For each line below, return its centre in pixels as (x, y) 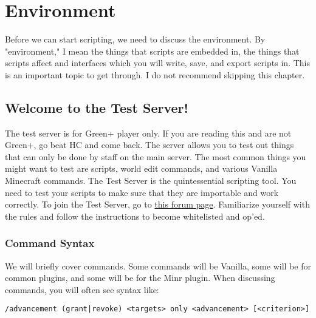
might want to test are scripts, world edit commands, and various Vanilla (141, 168)
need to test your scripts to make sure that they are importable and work (142, 192)
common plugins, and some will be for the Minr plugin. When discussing (140, 278)
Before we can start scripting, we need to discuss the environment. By (135, 39)
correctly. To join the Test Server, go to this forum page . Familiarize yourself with (157, 204)
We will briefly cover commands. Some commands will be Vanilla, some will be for (158, 266)
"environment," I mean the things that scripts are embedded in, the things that (152, 51)
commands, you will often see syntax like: (82, 289)
